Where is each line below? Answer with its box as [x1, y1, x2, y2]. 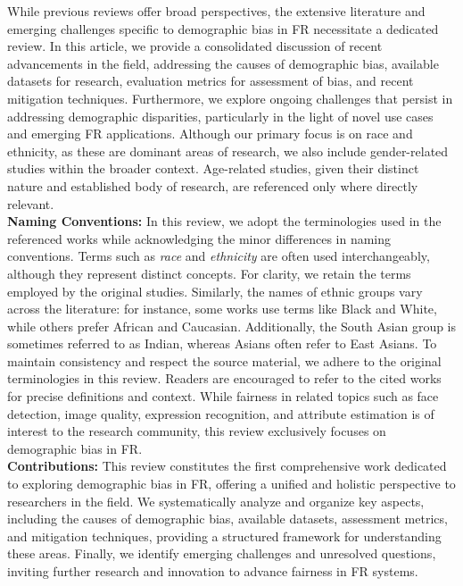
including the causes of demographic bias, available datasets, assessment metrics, [7, 509, 448, 528]
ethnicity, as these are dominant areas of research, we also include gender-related [7, 141, 449, 160]
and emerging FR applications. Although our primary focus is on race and [7, 124, 413, 143]
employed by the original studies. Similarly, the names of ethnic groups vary [7, 281, 423, 300]
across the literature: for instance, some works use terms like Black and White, [7, 299, 437, 318]
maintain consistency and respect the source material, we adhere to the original [7, 351, 442, 370]
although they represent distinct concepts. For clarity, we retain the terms [7, 264, 411, 282]
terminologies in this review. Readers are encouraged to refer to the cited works [7, 369, 442, 388]
